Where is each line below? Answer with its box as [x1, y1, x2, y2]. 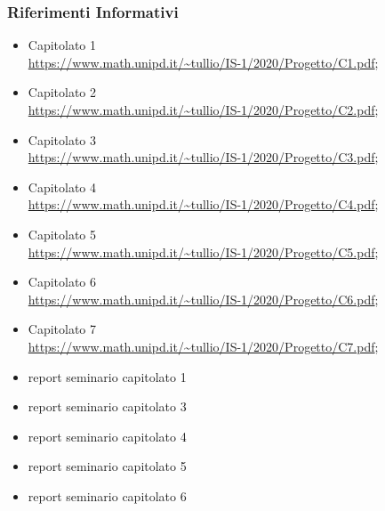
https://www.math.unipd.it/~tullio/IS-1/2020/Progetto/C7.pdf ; [28, 337, 379, 355]
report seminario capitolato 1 [28, 367, 187, 385]
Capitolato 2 [28, 83, 97, 101]
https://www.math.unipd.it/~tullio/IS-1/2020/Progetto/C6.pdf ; [28, 289, 379, 308]
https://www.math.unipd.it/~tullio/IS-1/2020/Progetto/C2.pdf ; [28, 101, 379, 118]
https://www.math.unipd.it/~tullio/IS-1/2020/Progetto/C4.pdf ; [28, 195, 379, 214]
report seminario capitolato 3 [28, 397, 187, 416]
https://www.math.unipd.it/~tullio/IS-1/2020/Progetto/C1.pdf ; [28, 53, 379, 71]
